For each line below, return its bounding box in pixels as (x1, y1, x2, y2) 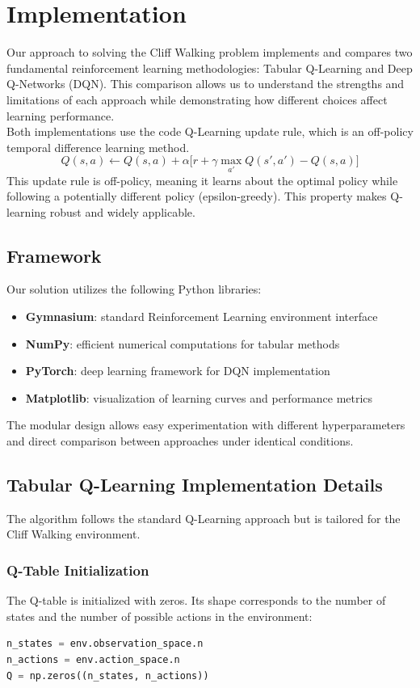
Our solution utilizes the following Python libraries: (6, 281, 262, 298)
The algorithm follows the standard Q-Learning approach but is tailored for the (6, 509, 401, 526)
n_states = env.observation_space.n (6, 638, 204, 650)
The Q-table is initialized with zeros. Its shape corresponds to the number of (6, 592, 386, 609)
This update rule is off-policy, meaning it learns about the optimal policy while (6, 171, 398, 188)
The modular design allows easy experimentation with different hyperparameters (6, 416, 405, 433)
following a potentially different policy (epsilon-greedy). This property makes (6, 188, 387, 205)
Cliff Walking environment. (6, 525, 141, 542)
